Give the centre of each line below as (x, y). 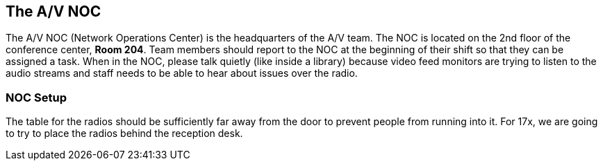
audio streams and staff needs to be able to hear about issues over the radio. (182, 73)
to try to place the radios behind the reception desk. (124, 133)
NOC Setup (36, 97)
